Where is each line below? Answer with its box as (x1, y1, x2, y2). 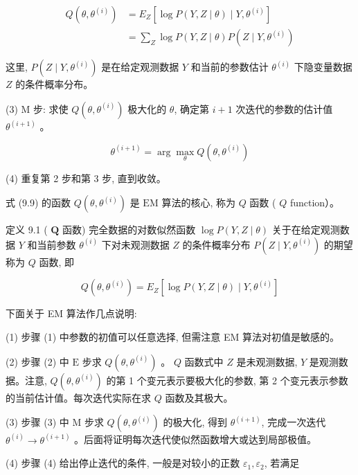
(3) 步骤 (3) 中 (6, 415, 69, 429)
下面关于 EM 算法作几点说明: (6, 306, 137, 321)
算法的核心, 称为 (161, 195, 235, 210)
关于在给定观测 (271, 222, 340, 237)
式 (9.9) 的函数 (6, 195, 71, 210)
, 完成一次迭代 (261, 415, 326, 429)
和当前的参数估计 (190, 60, 269, 74)
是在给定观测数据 (101, 60, 179, 74)
